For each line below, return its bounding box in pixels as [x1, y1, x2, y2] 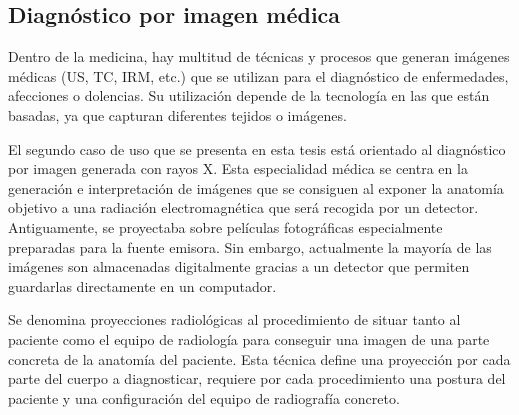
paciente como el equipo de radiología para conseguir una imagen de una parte [8, 328, 490, 349]
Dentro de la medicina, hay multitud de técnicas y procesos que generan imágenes [8, 46, 510, 67]
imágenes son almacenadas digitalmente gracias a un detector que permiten [8, 256, 470, 277]
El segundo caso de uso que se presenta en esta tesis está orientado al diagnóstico [8, 138, 506, 159]
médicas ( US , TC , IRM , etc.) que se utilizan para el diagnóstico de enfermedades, [8, 65, 509, 86]
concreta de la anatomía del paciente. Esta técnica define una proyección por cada [8, 348, 511, 369]
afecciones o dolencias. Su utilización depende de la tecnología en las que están [8, 85, 490, 106]
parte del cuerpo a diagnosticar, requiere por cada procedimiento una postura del [8, 368, 506, 389]
